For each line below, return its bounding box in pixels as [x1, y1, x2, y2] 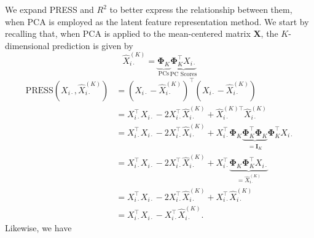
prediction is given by [52, 39, 133, 52]
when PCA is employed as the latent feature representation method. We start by [5, 15, 309, 28]
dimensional [5, 39, 50, 52]
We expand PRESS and [5, 3, 94, 15]
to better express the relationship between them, [109, 3, 292, 15]
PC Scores [170, 71, 197, 77]
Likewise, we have [5, 221, 72, 234]
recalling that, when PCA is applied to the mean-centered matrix [5, 27, 251, 40]
